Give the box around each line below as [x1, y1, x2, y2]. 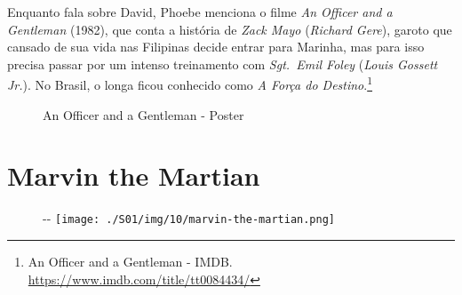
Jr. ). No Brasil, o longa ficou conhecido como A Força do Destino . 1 [7, 73, 373, 94]
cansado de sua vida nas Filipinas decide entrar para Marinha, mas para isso [7, 37, 425, 56]
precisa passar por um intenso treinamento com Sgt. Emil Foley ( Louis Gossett [7, 54, 438, 73]
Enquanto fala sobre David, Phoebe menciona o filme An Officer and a [7, 3, 393, 20]
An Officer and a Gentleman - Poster [43, 105, 244, 124]
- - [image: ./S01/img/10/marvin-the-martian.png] [43, 209, 336, 227]
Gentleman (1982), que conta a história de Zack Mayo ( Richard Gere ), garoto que [7, 20, 452, 38]
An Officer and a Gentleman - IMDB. [28, 252, 233, 270]
